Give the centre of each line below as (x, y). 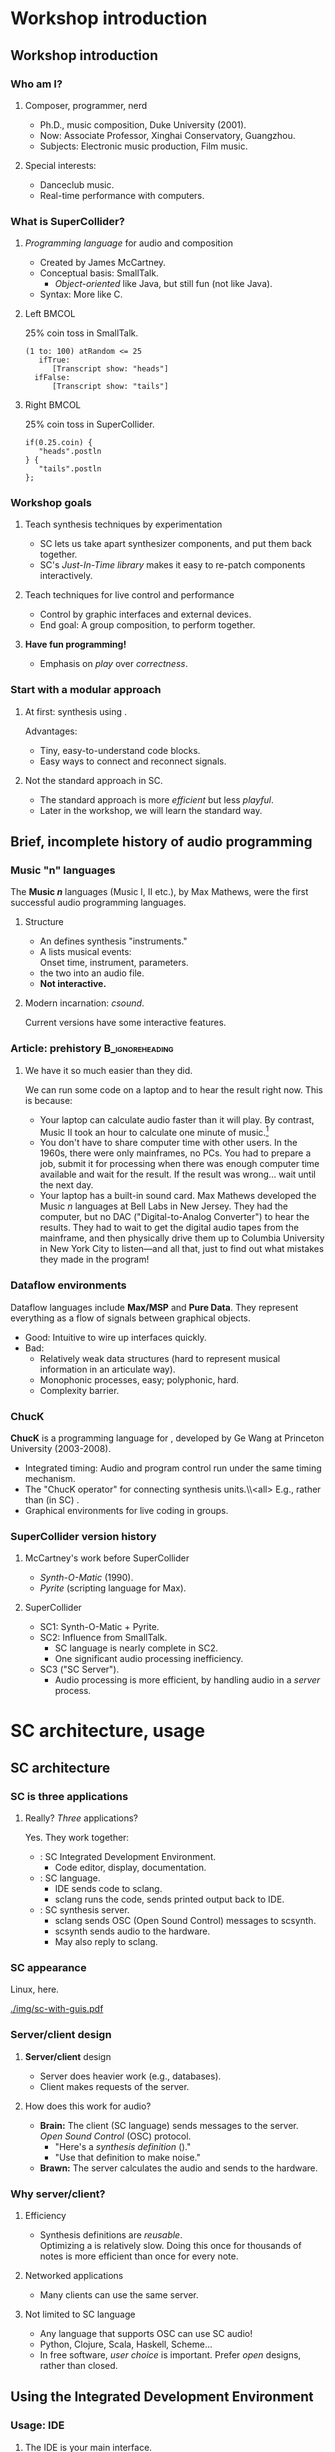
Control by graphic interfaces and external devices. (145, 614)
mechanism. (50, 1478)
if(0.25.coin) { (58, 443)
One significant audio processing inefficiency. (149, 1659)
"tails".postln (70, 469)
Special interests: (60, 165)
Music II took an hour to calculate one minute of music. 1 (154, 1131)
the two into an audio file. (92, 973)
